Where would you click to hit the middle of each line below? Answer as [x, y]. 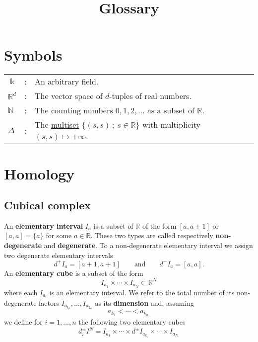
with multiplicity [171, 125]
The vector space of [69, 96]
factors [49, 302]
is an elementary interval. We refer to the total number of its [142, 292]
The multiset [57, 125]
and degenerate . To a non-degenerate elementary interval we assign [148, 245]
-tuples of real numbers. [150, 96]
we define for [23, 322]
